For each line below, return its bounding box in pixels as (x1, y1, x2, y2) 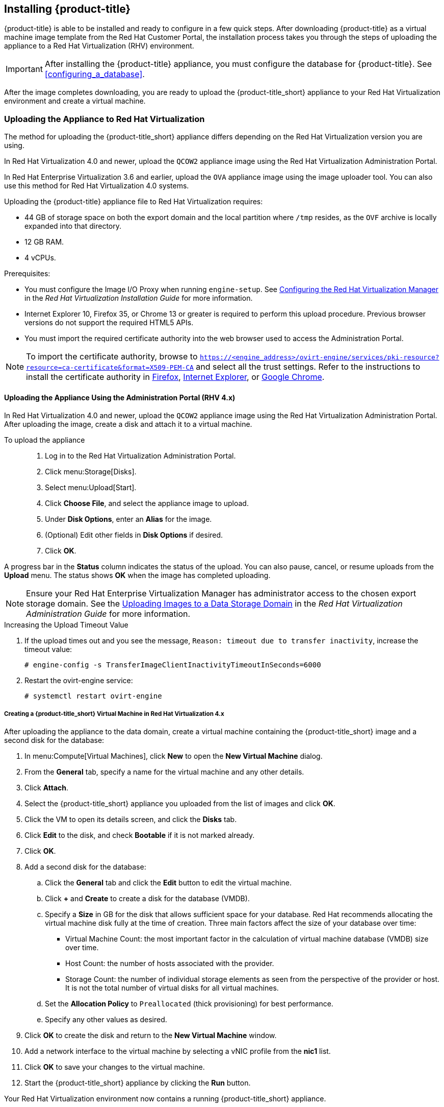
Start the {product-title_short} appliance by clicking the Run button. (24, 1078, 251, 1088)
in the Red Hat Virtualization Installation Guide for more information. (24, 294, 253, 303)
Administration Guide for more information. (26, 609, 191, 619)
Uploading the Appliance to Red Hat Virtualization (4, 113, 205, 124)
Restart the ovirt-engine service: (24, 676, 133, 685)
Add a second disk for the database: (24, 862, 146, 872)
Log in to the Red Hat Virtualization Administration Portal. (45, 451, 236, 461)
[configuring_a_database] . (44, 69, 145, 80)
